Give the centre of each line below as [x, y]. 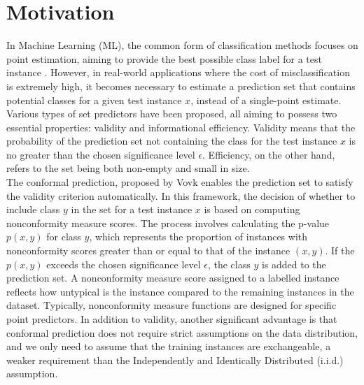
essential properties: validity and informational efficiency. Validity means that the [181, 127]
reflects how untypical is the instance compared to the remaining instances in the [180, 291]
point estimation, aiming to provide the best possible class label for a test [164, 58]
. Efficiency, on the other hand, [269, 154]
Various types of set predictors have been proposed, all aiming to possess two [172, 114]
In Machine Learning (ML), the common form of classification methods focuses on [182, 45]
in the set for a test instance [132, 209]
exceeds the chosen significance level [124, 264]
